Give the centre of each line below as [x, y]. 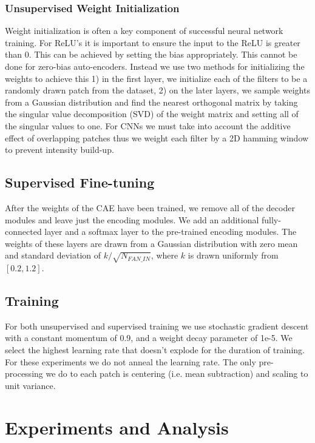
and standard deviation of [53, 255]
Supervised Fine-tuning [80, 182]
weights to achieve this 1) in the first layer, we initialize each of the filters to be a [156, 78]
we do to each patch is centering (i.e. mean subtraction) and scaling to [177, 374]
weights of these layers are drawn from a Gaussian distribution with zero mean [151, 243]
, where [164, 255]
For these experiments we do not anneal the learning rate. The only [130, 361]
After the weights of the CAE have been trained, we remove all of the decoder [150, 207]
